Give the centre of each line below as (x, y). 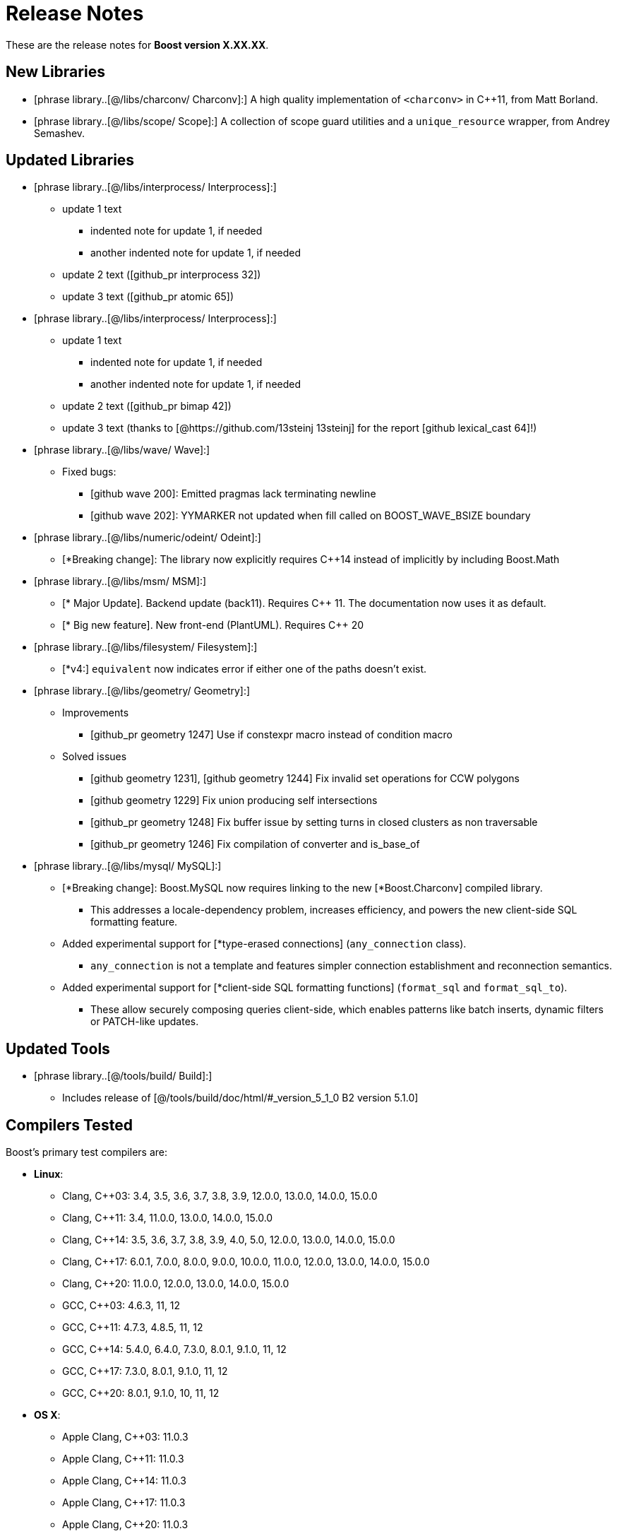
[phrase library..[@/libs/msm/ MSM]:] (120, 581)
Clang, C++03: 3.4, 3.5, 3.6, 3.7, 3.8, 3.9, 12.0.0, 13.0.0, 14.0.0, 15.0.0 (220, 1196)
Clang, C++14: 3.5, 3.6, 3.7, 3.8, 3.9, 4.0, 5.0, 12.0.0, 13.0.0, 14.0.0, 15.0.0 (229, 1240)
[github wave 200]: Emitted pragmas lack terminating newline (233, 494)
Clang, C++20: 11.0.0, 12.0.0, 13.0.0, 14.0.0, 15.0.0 (176, 1284)
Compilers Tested (69, 1125)
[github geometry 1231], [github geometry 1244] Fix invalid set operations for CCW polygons (305, 779)
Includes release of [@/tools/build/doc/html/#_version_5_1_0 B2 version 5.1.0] (240, 1098)
